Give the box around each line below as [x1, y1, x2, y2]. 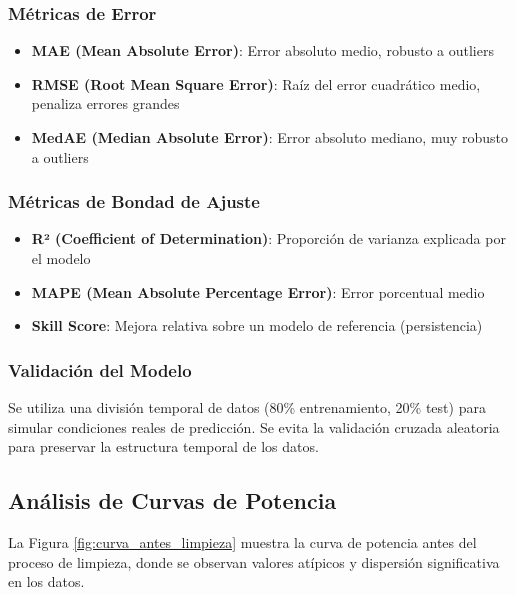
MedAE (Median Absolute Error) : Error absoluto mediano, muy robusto [31, 127, 509, 147]
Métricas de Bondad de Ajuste [8, 189, 260, 214]
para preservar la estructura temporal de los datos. [8, 436, 319, 457]
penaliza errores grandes [31, 93, 180, 114]
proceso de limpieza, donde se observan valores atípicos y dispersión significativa [8, 551, 500, 572]
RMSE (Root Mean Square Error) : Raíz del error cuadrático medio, [31, 73, 481, 94]
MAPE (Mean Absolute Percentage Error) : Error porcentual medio [31, 281, 485, 302]
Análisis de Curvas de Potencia [8, 485, 337, 516]
